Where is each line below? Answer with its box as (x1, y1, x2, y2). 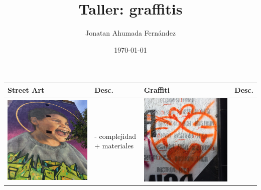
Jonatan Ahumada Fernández (85, 28, 176, 38)
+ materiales (94, 140, 134, 151)
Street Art (8, 84, 45, 95)
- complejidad (94, 130, 137, 141)
